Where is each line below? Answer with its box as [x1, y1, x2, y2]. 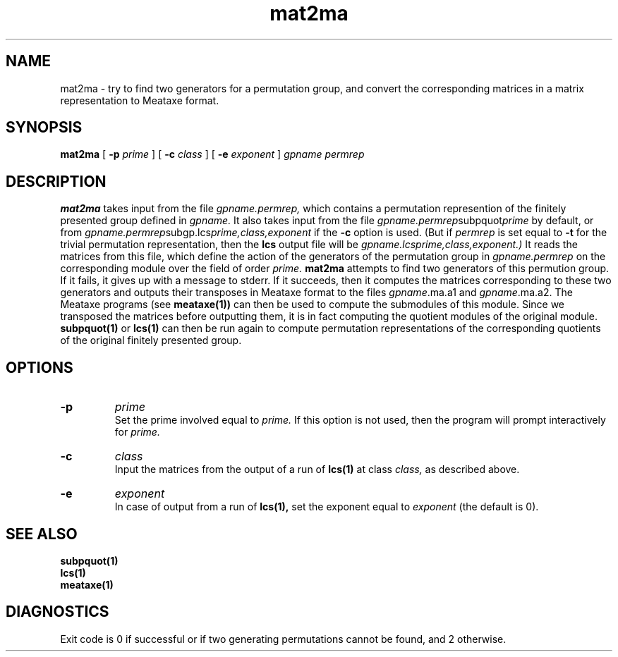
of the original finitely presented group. [60, 334, 242, 347]
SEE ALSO [6, 524, 78, 543]
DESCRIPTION [6, 172, 107, 190]
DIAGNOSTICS [6, 603, 109, 621]
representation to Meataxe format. [60, 94, 219, 106]
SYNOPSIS [6, 118, 83, 137]
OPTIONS [6, 358, 73, 376]
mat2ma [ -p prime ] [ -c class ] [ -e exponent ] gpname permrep [60, 148, 365, 161]
